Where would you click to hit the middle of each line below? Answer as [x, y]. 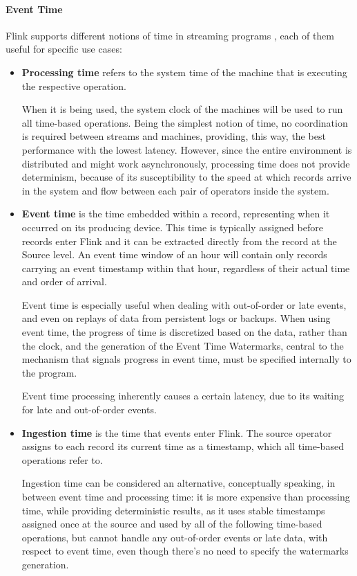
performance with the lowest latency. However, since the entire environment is [187, 149]
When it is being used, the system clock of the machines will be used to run [182, 109]
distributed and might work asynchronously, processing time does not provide [186, 163]
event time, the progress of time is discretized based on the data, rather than [184, 332]
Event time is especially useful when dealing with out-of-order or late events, [184, 304]
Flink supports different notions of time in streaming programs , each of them [170, 35]
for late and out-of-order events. [89, 409]
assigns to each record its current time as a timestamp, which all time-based [183, 446]
